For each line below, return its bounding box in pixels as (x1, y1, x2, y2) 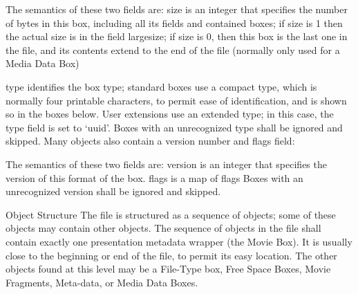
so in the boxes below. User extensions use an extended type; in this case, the (6, 107, 334, 121)
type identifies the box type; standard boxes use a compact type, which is (6, 79, 317, 93)
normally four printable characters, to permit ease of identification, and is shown (6, 93, 347, 107)
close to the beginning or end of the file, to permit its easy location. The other (6, 248, 337, 262)
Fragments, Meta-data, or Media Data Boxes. (6, 275, 198, 289)
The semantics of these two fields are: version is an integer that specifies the (6, 156, 327, 171)
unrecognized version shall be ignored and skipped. (6, 184, 221, 199)
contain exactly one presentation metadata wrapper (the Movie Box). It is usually (6, 234, 352, 248)
